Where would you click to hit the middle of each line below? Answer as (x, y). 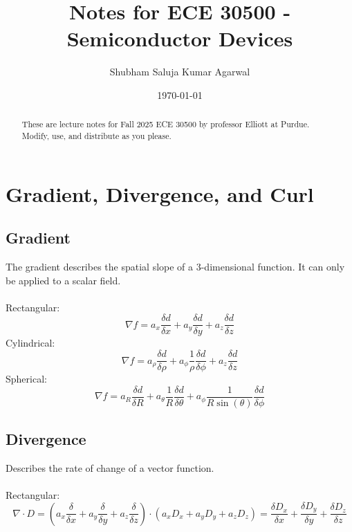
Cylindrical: (30, 343)
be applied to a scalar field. (63, 280)
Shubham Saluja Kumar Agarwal (180, 72)
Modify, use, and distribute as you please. (96, 135)
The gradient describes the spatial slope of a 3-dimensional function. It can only (175, 266)
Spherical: (26, 379)
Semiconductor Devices (180, 38)
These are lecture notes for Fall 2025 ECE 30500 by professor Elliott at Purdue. (166, 124)
